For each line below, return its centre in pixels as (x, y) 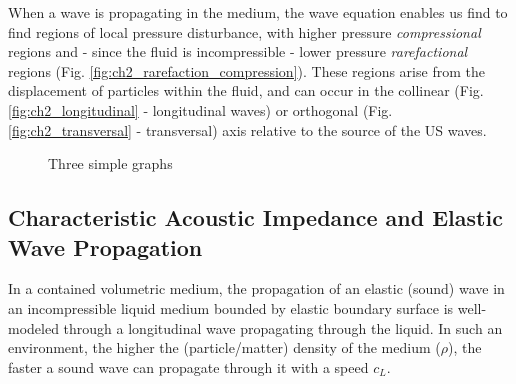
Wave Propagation (105, 246)
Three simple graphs (110, 163)
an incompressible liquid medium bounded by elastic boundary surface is (231, 307)
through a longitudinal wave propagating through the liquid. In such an (283, 327)
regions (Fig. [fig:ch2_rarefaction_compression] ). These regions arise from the (246, 70)
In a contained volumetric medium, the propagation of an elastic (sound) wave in (256, 288)
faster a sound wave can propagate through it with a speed (188, 366)
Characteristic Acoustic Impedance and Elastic (255, 217)
